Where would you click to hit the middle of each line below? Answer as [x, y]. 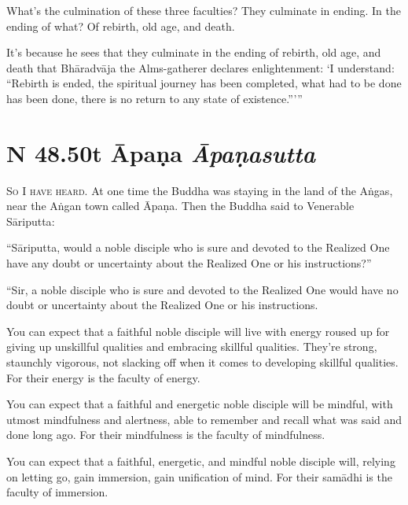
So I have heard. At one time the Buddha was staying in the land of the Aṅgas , [200, 190]
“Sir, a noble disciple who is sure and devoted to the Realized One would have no [202, 289]
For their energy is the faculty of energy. [103, 377]
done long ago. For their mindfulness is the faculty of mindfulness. [166, 435]
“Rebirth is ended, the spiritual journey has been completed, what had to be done [204, 83]
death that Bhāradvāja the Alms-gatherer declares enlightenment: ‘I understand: [200, 67]
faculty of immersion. [57, 492]
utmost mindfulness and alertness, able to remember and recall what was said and [204, 419]
